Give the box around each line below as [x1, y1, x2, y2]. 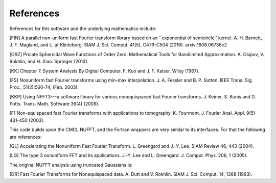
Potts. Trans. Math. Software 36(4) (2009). [9, 101, 100, 107]
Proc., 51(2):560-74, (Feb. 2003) [9, 84, 78, 90]
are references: [9, 134, 42, 140]
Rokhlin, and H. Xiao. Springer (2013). [9, 59, 89, 65]
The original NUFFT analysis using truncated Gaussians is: [9, 162, 133, 168]
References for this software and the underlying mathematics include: [9, 25, 157, 32]
